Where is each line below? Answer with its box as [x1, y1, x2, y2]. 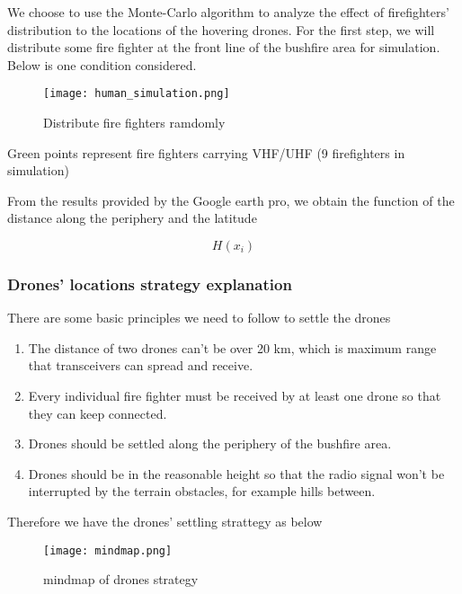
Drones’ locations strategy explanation [7, 272, 292, 295]
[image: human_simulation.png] [43, 87, 230, 101]
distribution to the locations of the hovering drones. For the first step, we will [7, 20, 435, 39]
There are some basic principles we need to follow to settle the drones [7, 308, 391, 327]
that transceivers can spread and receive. [28, 356, 253, 375]
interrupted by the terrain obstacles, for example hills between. [28, 482, 376, 501]
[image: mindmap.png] [43, 544, 173, 557]
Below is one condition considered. [7, 55, 197, 74]
